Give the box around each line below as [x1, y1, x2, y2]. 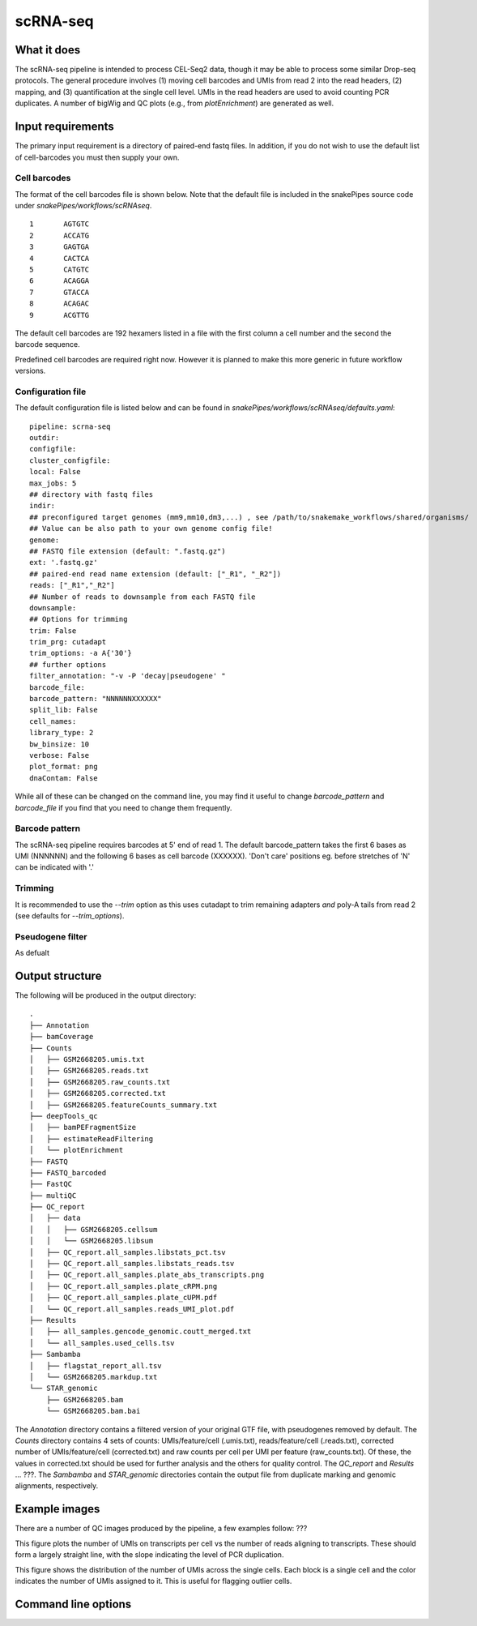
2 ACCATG [29, 231, 90, 240]
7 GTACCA [29, 288, 90, 297]
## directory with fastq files [29, 490, 154, 499]
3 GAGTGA [29, 242, 90, 251]
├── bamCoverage [29, 1032, 94, 1042]
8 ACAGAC [29, 299, 90, 308]
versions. [15, 366, 46, 376]
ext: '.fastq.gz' [29, 558, 98, 567]
